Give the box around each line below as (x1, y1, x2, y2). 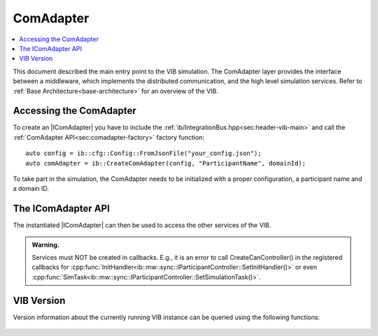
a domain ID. (13, 184, 49, 193)
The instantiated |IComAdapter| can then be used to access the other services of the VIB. (13, 221, 272, 230)
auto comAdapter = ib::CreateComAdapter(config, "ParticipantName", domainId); (25, 159, 306, 167)
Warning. (31, 240, 59, 249)
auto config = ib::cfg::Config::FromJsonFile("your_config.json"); (25, 149, 262, 157)
